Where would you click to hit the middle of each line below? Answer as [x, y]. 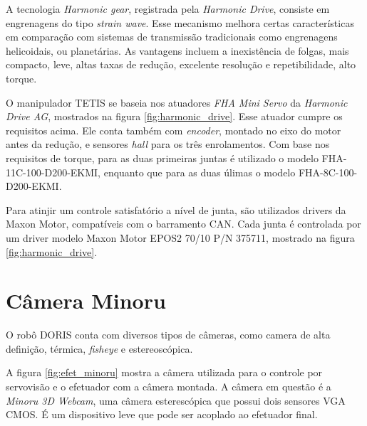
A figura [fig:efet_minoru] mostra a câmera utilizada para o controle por [164, 372]
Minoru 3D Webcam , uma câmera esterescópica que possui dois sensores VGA [176, 400]
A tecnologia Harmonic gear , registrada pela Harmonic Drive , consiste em [168, 9]
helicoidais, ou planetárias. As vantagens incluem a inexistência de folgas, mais [177, 50]
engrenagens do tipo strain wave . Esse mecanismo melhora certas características [180, 22]
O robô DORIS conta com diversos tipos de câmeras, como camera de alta [168, 335]
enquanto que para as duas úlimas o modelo [200, 172]
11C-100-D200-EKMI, [53, 172]
